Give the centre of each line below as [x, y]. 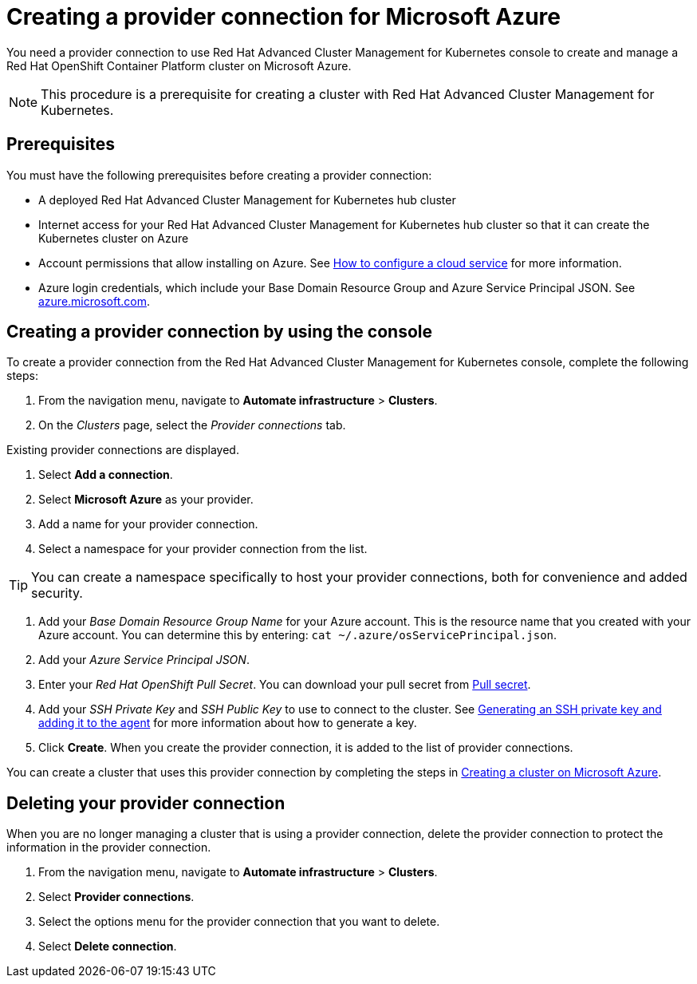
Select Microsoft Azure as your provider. [146, 500]
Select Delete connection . [108, 946]
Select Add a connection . [106, 475]
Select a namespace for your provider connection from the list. [203, 549]
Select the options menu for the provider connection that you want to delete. [239, 922]
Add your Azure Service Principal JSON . [144, 660]
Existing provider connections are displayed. [123, 450]
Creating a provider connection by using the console [219, 332]
